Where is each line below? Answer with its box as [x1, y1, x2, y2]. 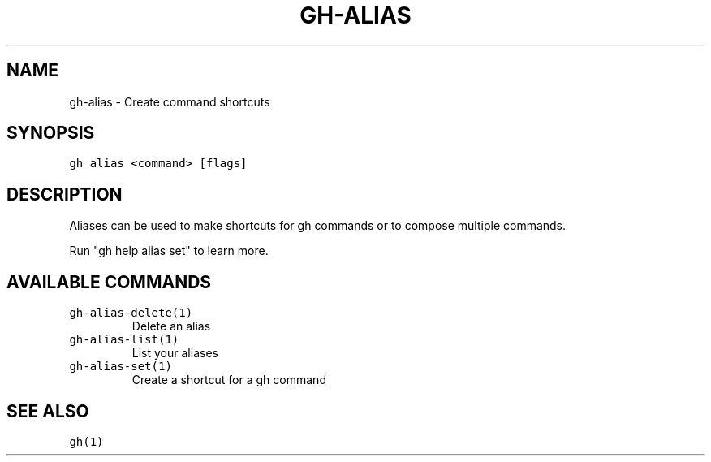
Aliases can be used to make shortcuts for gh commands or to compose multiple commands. [69, 218, 567, 233]
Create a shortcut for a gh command [131, 373, 326, 387]
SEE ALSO [6, 400, 89, 421]
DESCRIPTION [6, 184, 123, 205]
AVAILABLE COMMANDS [6, 271, 212, 292]
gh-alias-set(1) [69, 360, 172, 373]
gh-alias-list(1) [69, 333, 179, 347]
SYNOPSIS [6, 123, 95, 144]
